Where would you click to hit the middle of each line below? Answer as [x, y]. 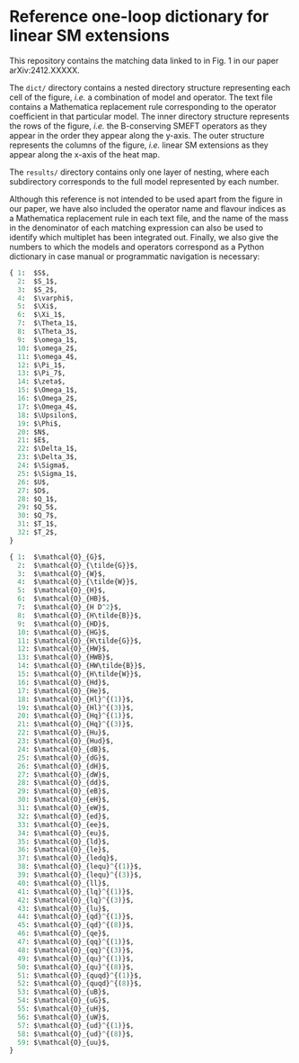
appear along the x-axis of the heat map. [84, 154]
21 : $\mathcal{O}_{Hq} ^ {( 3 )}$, [76, 725]
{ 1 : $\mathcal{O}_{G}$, [57, 557]
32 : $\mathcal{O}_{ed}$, [64, 816]
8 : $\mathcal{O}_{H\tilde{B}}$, [80, 615]
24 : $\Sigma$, [44, 465]
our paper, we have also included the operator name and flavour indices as [148, 208]
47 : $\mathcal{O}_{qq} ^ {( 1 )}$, [76, 942]
